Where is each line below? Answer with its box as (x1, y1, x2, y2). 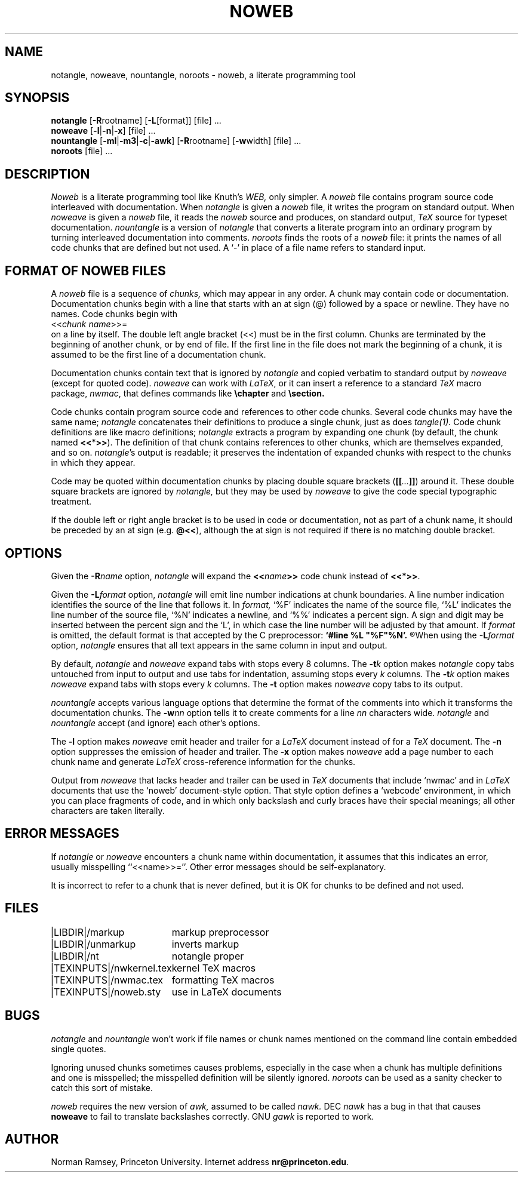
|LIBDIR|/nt (50, 949, 99, 962)
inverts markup (171, 938, 239, 950)
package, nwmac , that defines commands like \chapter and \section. (51, 388, 325, 399)
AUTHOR (5, 1131, 59, 1147)
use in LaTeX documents (171, 985, 282, 998)
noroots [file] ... (51, 146, 113, 156)
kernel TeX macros (171, 961, 256, 974)
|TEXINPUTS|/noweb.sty (50, 985, 161, 998)
